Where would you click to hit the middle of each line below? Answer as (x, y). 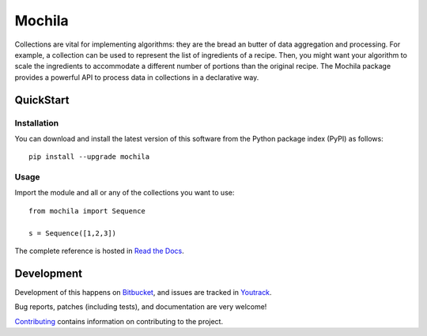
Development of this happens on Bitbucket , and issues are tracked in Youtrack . (143, 292)
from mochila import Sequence (87, 211)
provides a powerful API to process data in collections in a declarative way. (137, 77)
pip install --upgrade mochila (89, 157)
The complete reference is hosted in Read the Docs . (100, 251)
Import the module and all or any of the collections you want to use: (125, 193)
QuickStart (42, 100)
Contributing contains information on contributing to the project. (119, 321)
